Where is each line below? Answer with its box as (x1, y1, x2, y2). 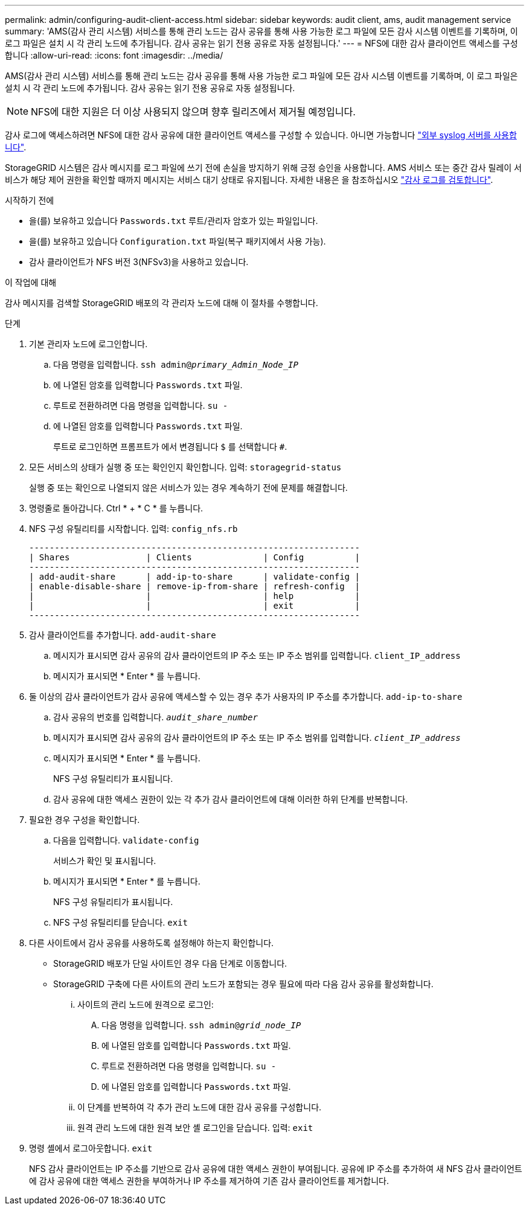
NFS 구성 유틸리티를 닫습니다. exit (53, 917, 188, 927)
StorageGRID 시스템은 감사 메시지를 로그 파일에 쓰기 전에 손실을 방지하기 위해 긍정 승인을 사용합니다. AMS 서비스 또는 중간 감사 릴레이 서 (5, 162, 522, 173)
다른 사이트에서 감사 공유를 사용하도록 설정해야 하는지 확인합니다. (29, 938, 274, 948)
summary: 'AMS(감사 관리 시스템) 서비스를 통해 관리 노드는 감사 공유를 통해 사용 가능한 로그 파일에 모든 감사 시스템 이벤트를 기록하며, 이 (5, 26, 518, 36)
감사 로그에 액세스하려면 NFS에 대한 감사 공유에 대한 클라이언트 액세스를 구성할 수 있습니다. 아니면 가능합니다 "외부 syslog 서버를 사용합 (5, 130, 517, 140)
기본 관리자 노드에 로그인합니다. (29, 339, 148, 349)
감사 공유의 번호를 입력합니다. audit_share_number (53, 712, 258, 722)
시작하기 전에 (5, 195, 54, 205)
